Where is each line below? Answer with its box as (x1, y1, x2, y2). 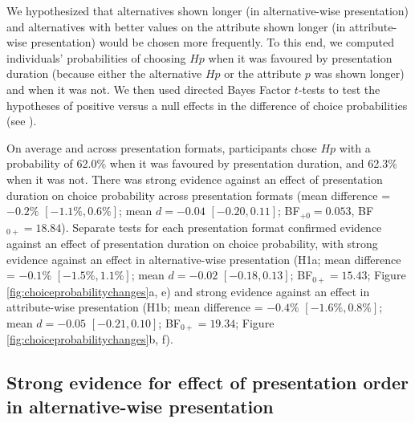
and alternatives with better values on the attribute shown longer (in (6, 18, 346, 35)
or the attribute (224, 65, 302, 82)
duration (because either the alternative (6, 65, 202, 82)
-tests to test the (298, 80, 380, 97)
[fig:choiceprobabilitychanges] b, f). (6, 331, 173, 348)
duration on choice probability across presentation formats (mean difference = (6, 186, 391, 203)
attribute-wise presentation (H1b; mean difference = (6, 299, 263, 315)
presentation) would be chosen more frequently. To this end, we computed (31, 34, 395, 51)
